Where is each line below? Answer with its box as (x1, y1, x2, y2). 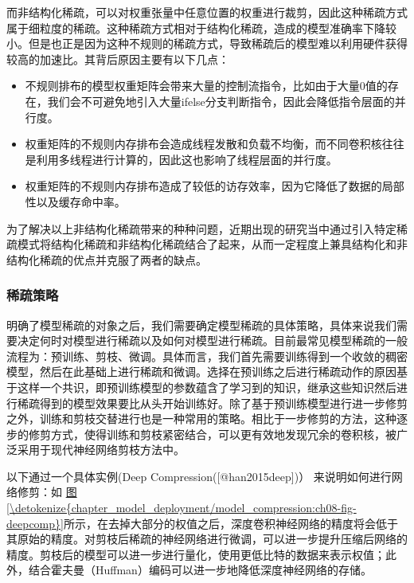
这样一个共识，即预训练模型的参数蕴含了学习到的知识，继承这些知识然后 (17, 378, 396, 395)
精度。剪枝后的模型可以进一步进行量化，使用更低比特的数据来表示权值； (6, 546, 385, 562)
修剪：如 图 (17, 483, 77, 500)
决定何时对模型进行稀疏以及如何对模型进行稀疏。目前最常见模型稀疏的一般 (17, 332, 408, 349)
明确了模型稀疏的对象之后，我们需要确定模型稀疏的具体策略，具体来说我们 (6, 316, 396, 333)
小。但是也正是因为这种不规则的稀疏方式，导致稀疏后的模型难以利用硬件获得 (6, 35, 408, 52)
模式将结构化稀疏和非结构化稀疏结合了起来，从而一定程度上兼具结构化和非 (17, 236, 408, 252)
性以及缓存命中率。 (25, 193, 126, 209)
